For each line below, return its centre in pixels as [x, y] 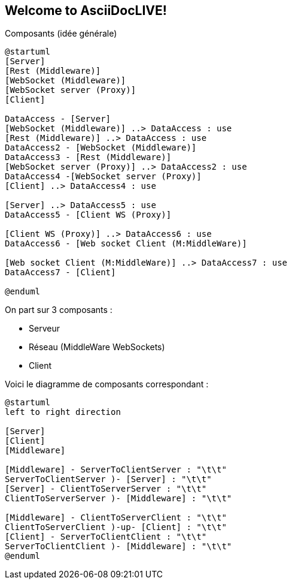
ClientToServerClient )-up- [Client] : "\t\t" [116, 527]
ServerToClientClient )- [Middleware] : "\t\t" [118, 547]
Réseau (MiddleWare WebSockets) [97, 347]
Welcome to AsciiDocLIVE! [86, 10]
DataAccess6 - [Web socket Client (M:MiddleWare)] [126, 244]
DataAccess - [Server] [58, 119]
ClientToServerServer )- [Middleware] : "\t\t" [118, 499]
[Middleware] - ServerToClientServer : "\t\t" [116, 470]
